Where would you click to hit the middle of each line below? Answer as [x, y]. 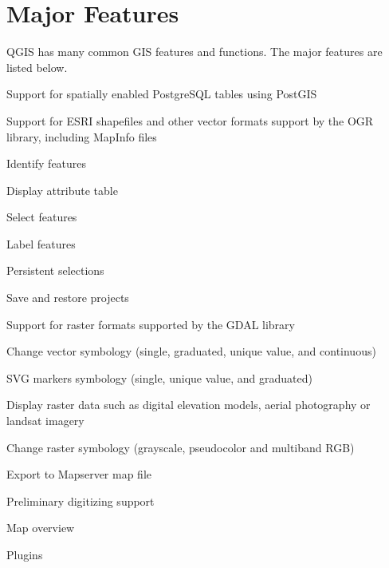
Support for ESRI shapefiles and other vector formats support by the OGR [190, 120]
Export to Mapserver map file [79, 474]
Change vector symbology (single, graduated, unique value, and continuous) [191, 351]
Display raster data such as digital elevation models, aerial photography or [189, 405]
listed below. [37, 67]
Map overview [41, 528]
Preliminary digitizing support [81, 500]
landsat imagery [45, 421]
